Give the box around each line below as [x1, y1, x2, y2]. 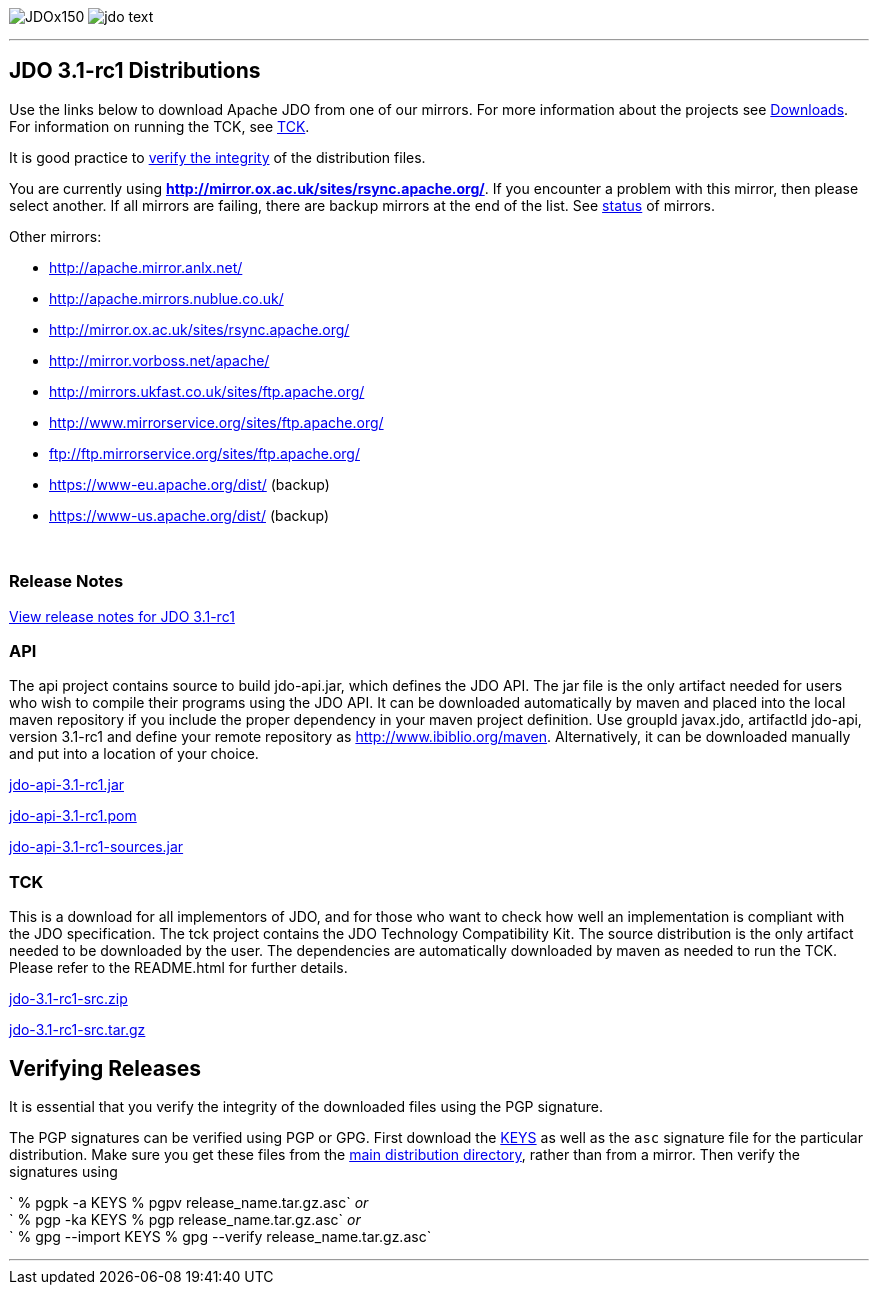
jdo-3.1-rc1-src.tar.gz [9, 1021, 146, 1039]
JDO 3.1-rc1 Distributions [9, 58, 261, 84]
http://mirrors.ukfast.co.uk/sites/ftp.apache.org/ [49, 382, 365, 400]
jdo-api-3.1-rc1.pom [9, 807, 137, 825]
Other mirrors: [9, 227, 102, 245]
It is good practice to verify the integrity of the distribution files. [9, 148, 426, 166]
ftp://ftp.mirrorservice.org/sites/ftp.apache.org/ [49, 444, 360, 462]
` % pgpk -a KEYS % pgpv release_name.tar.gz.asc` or [9, 1193, 369, 1211]
